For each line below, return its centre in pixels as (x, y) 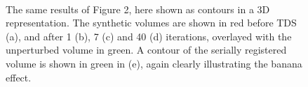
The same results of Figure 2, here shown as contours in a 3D (138, 9)
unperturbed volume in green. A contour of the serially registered (146, 50)
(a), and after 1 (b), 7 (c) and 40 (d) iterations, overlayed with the (149, 36)
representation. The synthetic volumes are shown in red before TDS (151, 23)
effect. (19, 77)
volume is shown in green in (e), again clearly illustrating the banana (154, 63)
